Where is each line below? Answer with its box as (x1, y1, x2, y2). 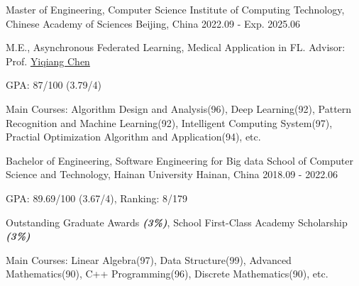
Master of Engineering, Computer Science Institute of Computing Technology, (6, 2, 345, 16)
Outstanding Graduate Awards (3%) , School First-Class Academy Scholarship (6, 214, 348, 229)
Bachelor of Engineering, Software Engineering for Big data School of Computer (6, 153, 353, 167)
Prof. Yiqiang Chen (6, 53, 90, 68)
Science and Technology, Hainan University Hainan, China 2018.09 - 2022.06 (6, 167, 338, 182)
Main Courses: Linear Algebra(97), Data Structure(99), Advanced (6, 252, 292, 267)
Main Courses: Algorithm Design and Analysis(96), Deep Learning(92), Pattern (6, 101, 352, 116)
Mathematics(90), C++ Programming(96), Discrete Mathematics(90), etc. (6, 266, 328, 281)
